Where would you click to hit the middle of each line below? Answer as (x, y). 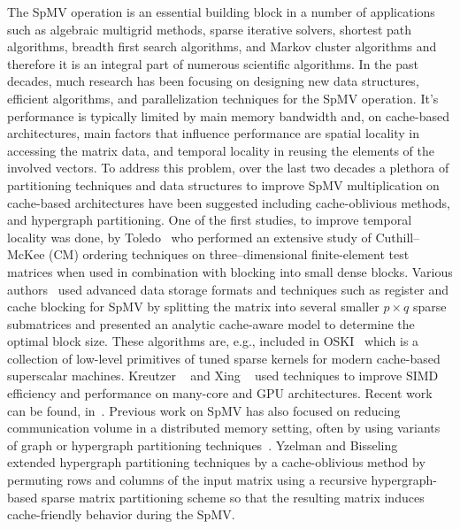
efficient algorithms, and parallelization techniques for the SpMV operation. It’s (223, 98)
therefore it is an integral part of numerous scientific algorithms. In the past (213, 63)
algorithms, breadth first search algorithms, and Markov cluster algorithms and (222, 46)
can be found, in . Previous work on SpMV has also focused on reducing (204, 410)
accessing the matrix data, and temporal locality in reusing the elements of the (221, 150)
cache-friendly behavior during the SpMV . (121, 514)
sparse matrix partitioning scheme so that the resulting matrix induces (233, 497)
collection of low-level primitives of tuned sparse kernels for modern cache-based (224, 358)
